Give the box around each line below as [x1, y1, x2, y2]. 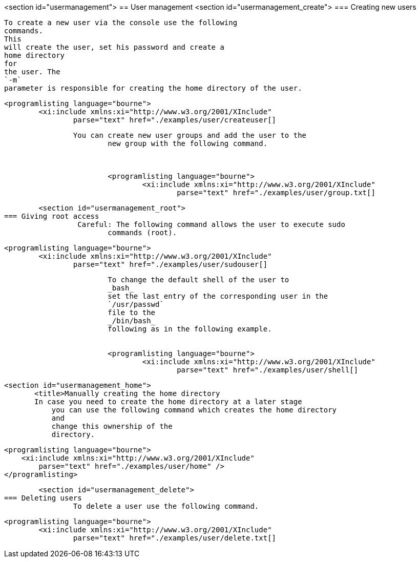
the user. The [4, 68, 60, 76]
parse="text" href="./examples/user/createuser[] [73, 116, 277, 124]
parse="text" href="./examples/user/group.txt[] [177, 189, 375, 197]
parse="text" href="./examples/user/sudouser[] [73, 260, 268, 268]
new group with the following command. [108, 139, 268, 148]
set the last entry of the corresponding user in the [108, 292, 328, 300]
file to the [108, 308, 156, 317]
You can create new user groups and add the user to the [73, 131, 307, 139]
